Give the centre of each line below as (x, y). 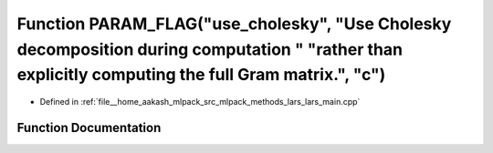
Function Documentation (89, 127)
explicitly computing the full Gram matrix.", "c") (201, 75)
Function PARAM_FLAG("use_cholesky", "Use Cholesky (234, 24)
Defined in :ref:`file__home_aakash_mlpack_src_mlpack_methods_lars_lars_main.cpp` (200, 102)
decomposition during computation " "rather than (210, 49)
